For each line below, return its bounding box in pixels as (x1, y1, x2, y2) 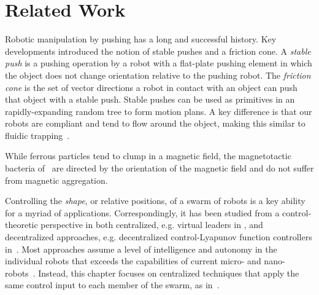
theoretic (5, 218, 38, 231)
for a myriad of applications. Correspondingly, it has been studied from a (5, 206, 280, 219)
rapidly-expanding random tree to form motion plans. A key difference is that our (5, 104, 312, 117)
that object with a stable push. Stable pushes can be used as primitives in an (5, 93, 295, 106)
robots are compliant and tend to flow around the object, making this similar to (5, 117, 306, 130)
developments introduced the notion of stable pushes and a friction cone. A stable (5, 44, 311, 57)
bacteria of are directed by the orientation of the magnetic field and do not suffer (5, 162, 314, 175)
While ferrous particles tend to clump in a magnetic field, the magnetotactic (5, 149, 291, 162)
